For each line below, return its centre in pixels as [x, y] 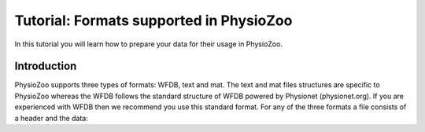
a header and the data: [51, 118]
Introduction [46, 66]
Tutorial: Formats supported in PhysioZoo [153, 20]
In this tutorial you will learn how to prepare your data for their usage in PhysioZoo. [149, 44]
